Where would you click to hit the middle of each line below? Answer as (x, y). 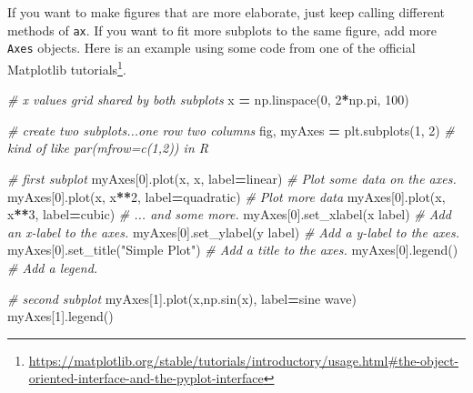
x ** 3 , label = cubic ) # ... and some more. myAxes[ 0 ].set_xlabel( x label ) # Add (229, 214)
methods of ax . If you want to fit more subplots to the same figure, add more (222, 30)
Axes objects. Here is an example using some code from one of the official (211, 48)
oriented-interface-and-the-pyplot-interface (146, 378)
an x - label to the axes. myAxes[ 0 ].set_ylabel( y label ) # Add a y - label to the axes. (234, 232)
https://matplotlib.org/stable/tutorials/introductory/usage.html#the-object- (244, 360)
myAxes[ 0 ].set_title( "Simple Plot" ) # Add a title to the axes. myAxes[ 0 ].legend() (233, 250)
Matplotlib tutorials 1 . (67, 67)
